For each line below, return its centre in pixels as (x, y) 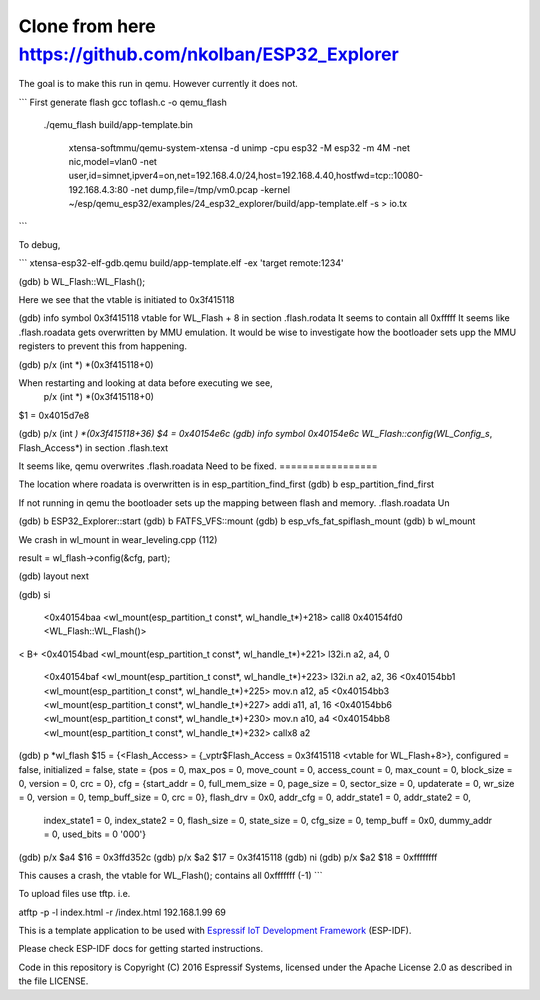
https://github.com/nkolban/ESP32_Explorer (208, 54)
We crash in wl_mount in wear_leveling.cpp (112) (118, 539)
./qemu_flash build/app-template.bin (118, 125)
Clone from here (87, 26)
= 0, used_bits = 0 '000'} (95, 834)
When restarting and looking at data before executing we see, (146, 382)
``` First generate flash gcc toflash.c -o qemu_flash (122, 102)
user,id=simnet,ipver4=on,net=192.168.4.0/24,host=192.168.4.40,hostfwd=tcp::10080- (246, 176)
